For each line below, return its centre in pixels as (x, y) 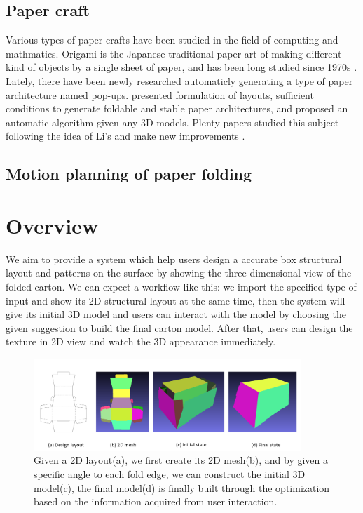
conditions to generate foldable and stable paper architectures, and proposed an (177, 108)
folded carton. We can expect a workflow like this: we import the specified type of (181, 287)
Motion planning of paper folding (129, 174)
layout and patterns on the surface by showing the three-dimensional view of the (179, 273)
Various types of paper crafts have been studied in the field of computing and (172, 40)
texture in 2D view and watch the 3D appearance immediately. (141, 341)
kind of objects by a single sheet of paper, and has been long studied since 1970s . (181, 67)
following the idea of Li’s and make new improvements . (125, 136)
